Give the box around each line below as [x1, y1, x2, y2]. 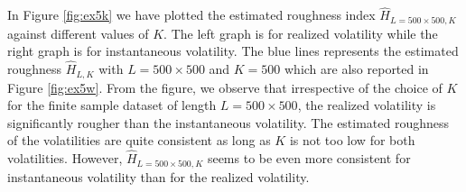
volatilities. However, [7, 149, 123, 168]
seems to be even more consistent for [207, 149, 411, 168]
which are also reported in [284, 59, 429, 78]
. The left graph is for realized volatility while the [163, 23, 438, 42]
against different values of [7, 23, 149, 42]
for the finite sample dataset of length [7, 96, 217, 114]
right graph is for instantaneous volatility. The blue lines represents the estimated [7, 41, 459, 60]
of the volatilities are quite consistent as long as [7, 131, 271, 150]
